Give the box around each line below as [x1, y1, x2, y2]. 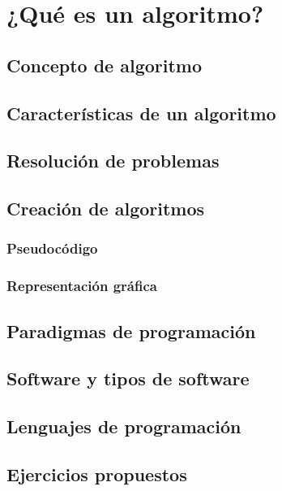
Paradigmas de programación [6, 318, 256, 343]
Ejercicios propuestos [6, 461, 187, 486]
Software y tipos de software [6, 366, 250, 391]
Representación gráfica [6, 276, 157, 296]
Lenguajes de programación [6, 414, 241, 439]
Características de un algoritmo [6, 100, 276, 125]
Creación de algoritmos [6, 196, 205, 221]
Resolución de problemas [6, 148, 220, 173]
